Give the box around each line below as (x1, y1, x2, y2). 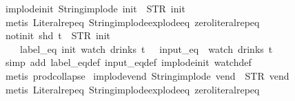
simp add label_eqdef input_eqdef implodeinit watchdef (5, 55, 252, 69)
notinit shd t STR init (5, 28, 110, 43)
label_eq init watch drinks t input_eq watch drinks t (19, 41, 273, 56)
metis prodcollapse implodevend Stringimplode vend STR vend (5, 68, 289, 82)
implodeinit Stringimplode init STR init (5, 1, 185, 15)
